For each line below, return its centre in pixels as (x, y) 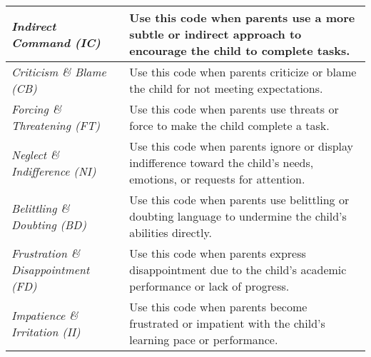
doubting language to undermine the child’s (238, 216)
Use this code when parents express (218, 253)
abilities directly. (171, 232)
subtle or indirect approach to (215, 34)
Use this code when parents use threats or (234, 109)
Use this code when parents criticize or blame (243, 72)
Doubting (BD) (49, 224)
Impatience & (45, 315)
